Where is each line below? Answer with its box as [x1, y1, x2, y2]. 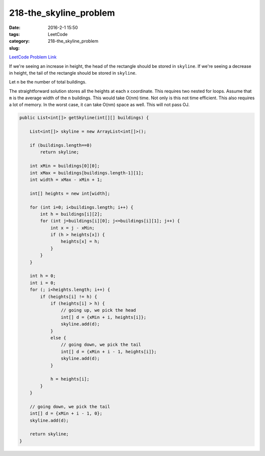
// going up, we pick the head [60, 308, 136, 313]
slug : [9, 45, 20, 51]
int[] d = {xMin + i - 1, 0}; [29, 411, 103, 416]
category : [9, 38, 30, 44]
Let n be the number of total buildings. [9, 79, 87, 85]
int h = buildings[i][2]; [40, 211, 103, 217]
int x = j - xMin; [50, 225, 95, 230]
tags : [9, 31, 20, 37]
